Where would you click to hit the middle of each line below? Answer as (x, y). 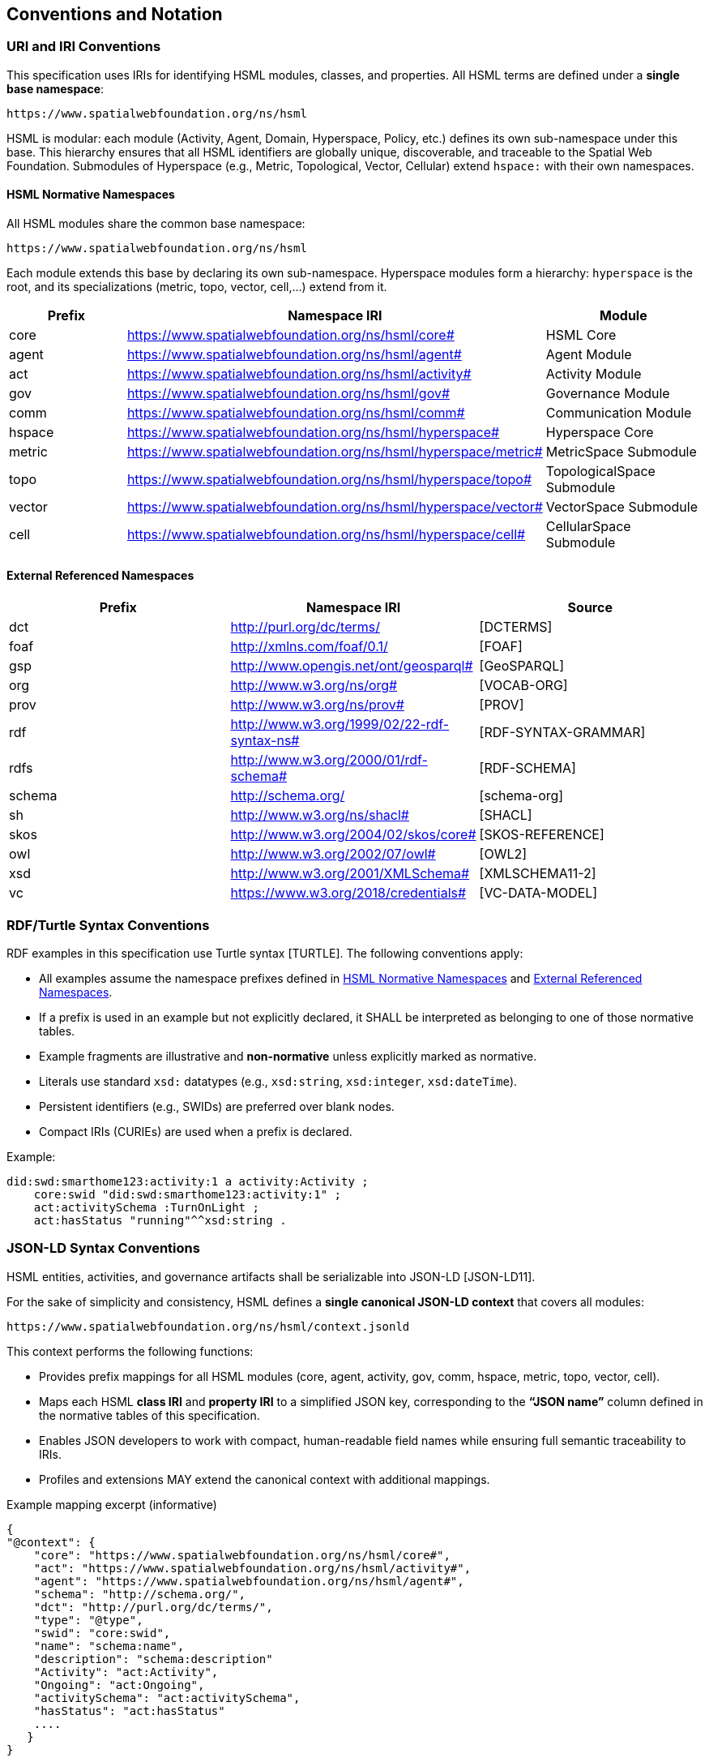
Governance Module (608, 394)
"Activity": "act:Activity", (126, 1672)
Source (590, 608)
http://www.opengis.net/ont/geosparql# (352, 666)
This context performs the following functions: (130, 1351)
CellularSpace (588, 527)
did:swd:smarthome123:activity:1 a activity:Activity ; (188, 1181)
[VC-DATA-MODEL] (538, 893)
